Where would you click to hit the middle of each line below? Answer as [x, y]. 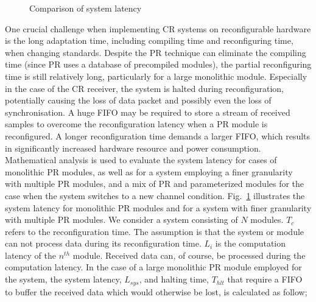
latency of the [30, 255]
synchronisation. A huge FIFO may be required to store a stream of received [148, 112]
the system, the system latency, [63, 279]
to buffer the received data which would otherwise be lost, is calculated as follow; [156, 291]
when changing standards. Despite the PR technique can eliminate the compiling [156, 52]
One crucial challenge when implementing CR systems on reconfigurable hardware [158, 28]
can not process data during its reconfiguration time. [103, 243]
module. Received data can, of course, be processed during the [189, 255]
